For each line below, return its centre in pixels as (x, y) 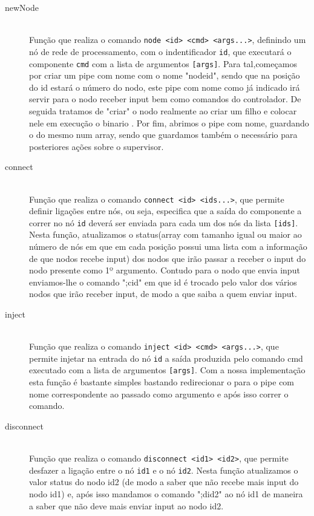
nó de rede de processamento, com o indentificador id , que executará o (160, 51)
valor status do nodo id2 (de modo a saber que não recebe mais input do (164, 482)
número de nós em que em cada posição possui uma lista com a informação (168, 246)
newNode (22, 7)
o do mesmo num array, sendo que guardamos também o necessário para (163, 135)
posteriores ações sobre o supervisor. (96, 146)
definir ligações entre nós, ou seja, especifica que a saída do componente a (165, 211)
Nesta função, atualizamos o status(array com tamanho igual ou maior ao (165, 234)
